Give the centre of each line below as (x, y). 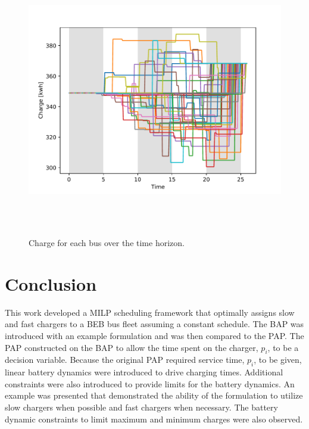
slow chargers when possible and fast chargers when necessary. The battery (141, 407)
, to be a (283, 347)
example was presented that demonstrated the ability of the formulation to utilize (154, 395)
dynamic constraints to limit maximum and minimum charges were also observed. (154, 419)
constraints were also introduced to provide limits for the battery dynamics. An (150, 383)
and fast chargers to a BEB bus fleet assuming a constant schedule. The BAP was (154, 324)
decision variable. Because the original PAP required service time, (125, 360)
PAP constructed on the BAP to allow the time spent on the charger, (132, 347)
